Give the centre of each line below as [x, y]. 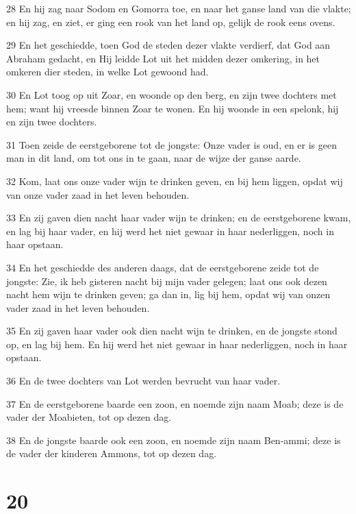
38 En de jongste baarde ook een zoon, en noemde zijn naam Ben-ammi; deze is [174, 440]
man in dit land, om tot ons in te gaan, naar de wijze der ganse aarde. [154, 158]
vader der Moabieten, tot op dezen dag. [89, 417]
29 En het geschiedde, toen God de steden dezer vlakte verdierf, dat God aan [168, 45]
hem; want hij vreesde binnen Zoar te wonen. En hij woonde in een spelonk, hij [173, 108]
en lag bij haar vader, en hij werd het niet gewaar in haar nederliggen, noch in [170, 231]
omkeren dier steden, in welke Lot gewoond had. [107, 72]
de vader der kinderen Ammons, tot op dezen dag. [112, 453]
